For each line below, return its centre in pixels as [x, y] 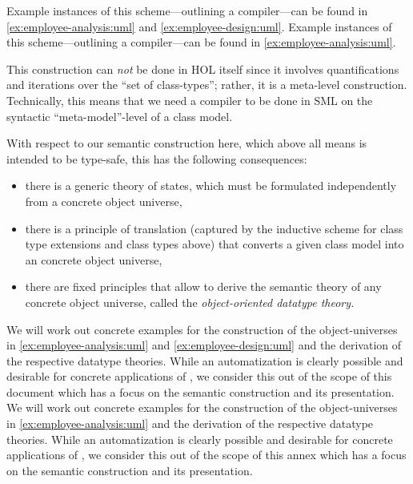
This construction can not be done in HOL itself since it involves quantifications [203, 69]
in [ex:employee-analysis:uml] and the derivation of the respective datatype [190, 423]
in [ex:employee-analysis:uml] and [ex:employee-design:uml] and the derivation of [204, 345]
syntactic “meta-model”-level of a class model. [120, 116]
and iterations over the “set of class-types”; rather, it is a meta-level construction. [207, 85]
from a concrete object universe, [104, 201]
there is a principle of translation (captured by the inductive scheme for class [214, 228]
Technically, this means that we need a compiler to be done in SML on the [190, 100]
